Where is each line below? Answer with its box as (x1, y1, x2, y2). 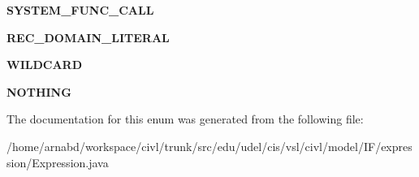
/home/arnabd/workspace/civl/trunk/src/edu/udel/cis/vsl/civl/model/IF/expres (6, 137, 413, 154)
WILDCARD (6, 56, 83, 73)
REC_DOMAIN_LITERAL (6, 28, 170, 45)
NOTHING (6, 83, 71, 100)
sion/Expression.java (6, 153, 109, 171)
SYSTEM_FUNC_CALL (6, 2, 154, 18)
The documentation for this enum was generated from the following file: (6, 110, 364, 127)
